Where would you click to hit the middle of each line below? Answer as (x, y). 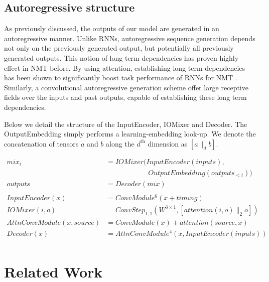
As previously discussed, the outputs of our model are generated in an (112, 28)
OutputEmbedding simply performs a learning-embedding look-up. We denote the (130, 134)
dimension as (168, 143)
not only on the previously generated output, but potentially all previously (119, 48)
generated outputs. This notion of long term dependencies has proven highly (121, 57)
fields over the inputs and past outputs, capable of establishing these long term (125, 97)
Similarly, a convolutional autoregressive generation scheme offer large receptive (126, 87)
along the (120, 143)
